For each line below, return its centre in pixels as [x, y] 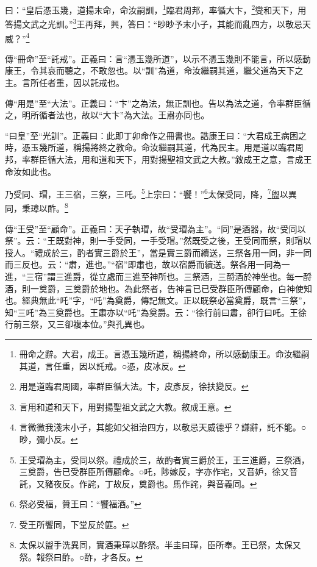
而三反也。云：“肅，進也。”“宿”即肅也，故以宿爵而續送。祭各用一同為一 [148, 264]
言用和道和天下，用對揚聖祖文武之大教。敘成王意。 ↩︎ [125, 406]
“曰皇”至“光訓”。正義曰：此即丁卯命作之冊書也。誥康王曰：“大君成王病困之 [156, 135]
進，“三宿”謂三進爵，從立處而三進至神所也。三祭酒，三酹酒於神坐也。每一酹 [158, 276]
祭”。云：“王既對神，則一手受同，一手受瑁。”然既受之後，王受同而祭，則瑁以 [158, 241]
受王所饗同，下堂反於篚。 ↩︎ [74, 524]
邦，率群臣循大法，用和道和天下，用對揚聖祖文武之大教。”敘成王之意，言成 [154, 159]
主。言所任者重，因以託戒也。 [65, 82]
